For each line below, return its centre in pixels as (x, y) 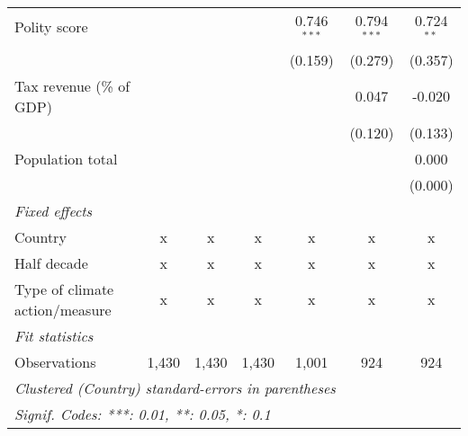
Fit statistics (54, 335)
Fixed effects (54, 210)
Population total (66, 158)
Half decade (51, 262)
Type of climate (64, 289)
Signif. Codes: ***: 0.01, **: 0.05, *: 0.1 (143, 414)
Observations (55, 361)
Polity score (51, 27)
